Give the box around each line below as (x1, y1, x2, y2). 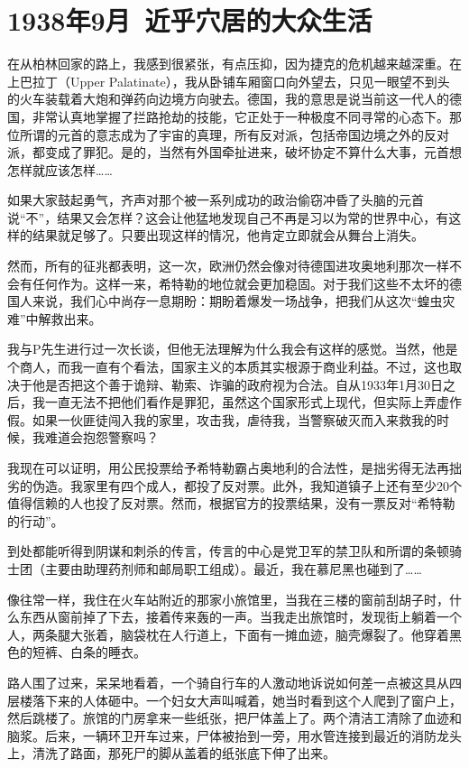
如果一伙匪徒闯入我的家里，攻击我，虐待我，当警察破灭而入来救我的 (32, 410, 437, 429)
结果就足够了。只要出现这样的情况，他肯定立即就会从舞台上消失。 (32, 226, 424, 245)
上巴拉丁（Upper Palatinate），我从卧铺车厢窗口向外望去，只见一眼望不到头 (7, 71, 450, 90)
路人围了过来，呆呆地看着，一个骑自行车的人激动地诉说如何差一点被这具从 (7, 672, 449, 691)
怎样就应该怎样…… (7, 160, 113, 179)
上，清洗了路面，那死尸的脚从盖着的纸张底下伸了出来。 (7, 744, 336, 763)
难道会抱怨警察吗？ (44, 428, 159, 447)
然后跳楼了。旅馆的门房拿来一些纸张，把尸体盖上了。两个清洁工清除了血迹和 (7, 708, 462, 727)
